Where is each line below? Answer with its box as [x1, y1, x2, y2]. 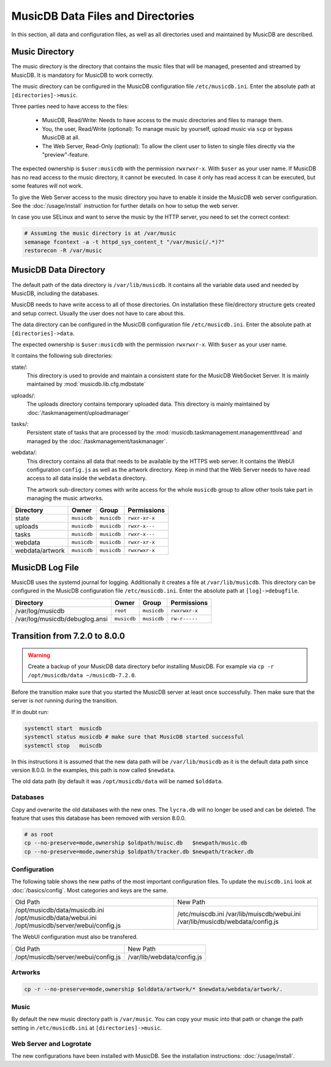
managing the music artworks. [26, 495, 104, 502]
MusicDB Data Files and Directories [11, 9, 195, 23]
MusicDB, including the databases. [11, 289, 99, 297]
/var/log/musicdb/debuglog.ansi [15, 615, 108, 623]
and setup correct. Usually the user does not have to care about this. [11, 309, 185, 317]
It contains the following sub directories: [11, 352, 113, 360]
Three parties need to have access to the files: [11, 103, 129, 110]
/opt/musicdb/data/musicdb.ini [15, 906, 104, 915]
